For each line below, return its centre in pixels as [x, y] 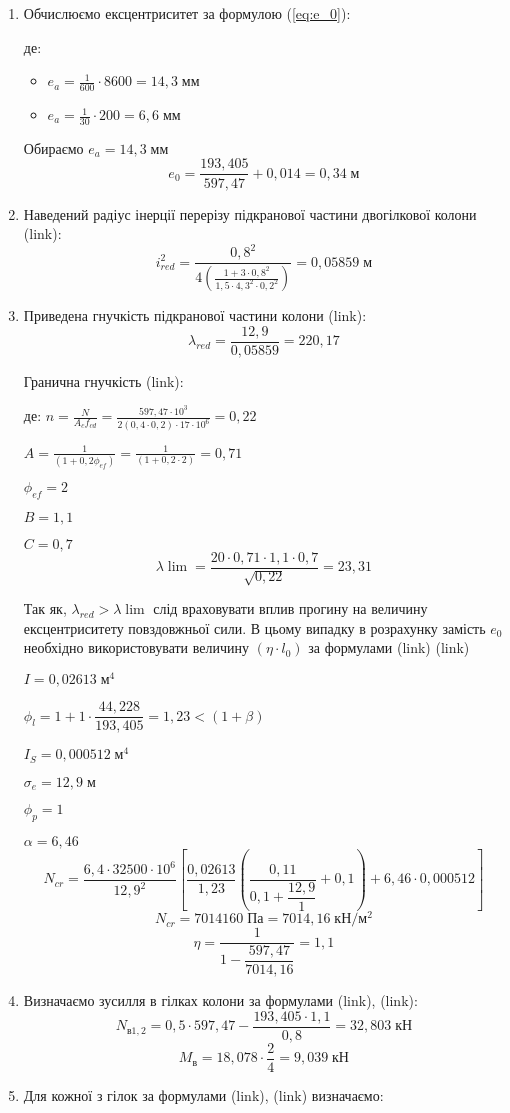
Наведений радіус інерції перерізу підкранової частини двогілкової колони [250, 213]
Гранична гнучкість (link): [103, 380]
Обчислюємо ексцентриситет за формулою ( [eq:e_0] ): [187, 13]
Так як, [45, 608]
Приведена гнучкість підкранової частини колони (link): [195, 315]
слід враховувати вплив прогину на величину [290, 608]
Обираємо [53, 147]
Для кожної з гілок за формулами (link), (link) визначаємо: [203, 1094]
